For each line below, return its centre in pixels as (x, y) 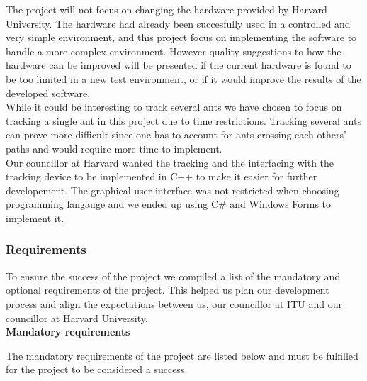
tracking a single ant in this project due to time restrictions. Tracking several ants (183, 120)
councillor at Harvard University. (77, 317)
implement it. (35, 217)
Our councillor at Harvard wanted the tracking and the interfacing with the (170, 162)
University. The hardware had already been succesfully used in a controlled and (178, 23)
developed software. (48, 93)
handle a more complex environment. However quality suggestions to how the (174, 51)
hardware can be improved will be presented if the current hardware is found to (179, 65)
